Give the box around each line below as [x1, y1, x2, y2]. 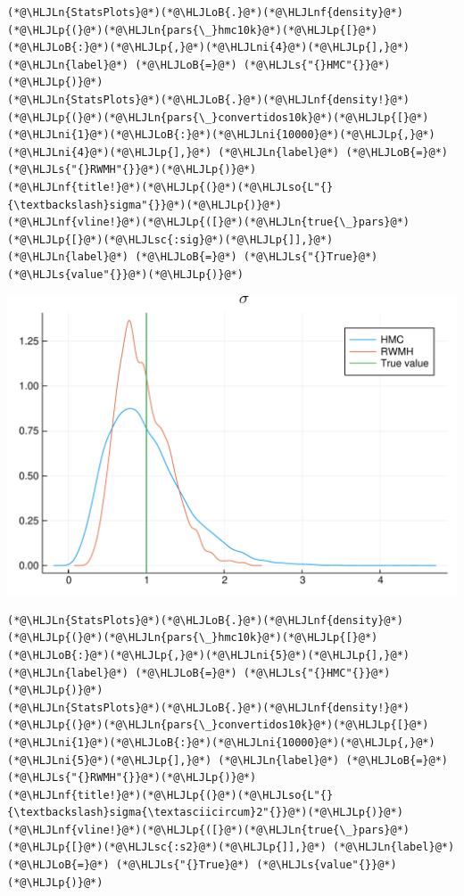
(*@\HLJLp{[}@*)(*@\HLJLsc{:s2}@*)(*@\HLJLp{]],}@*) [7, 841, 327, 854]
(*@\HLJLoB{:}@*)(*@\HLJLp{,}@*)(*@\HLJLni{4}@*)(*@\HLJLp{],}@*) [7, 41, 410, 54]
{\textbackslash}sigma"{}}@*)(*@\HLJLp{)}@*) [7, 198, 282, 211]
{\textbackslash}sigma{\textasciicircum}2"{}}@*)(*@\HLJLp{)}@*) [7, 806, 403, 819]
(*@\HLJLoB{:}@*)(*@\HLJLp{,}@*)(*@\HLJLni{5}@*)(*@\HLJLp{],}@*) [7, 648, 410, 662]
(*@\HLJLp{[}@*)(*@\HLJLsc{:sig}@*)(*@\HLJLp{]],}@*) [7, 233, 334, 246]
